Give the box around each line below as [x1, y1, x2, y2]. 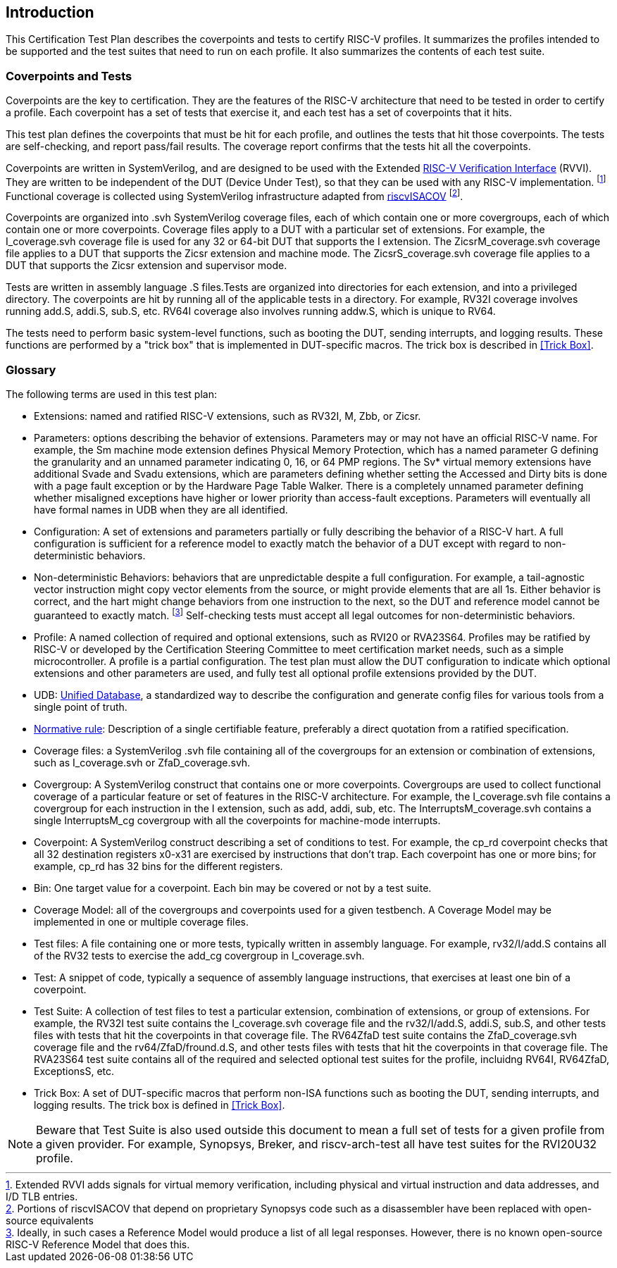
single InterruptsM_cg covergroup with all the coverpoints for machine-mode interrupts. [34, 814, 441, 826]
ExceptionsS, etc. [34, 1064, 115, 1077]
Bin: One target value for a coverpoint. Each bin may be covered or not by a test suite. [34, 881, 432, 894]
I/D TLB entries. [6, 1190, 78, 1202]
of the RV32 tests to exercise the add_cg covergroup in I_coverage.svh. [34, 949, 365, 962]
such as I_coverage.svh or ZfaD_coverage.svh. [34, 756, 251, 769]
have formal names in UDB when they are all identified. [34, 504, 288, 516]
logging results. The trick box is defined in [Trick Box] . [34, 1098, 285, 1111]
